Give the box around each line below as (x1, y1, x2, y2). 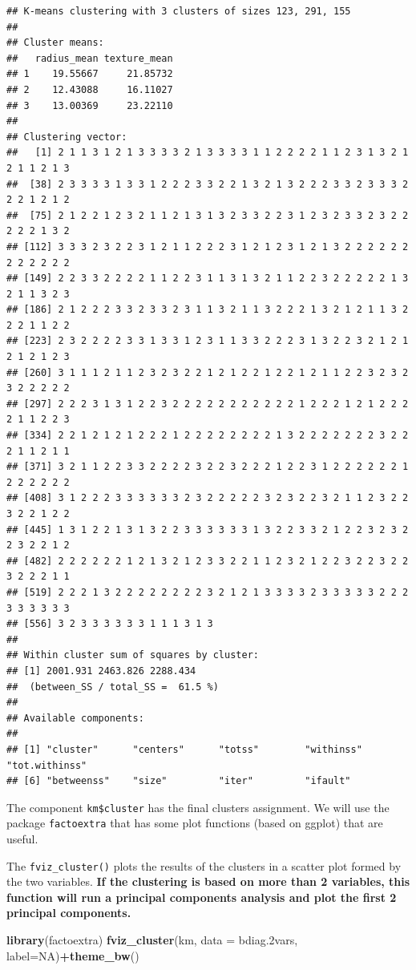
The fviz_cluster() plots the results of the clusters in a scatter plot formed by (6, 857, 402, 874)
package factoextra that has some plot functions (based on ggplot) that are (6, 814, 383, 831)
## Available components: (6, 712, 144, 724)
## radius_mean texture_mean (6, 52, 173, 64)
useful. (6, 831, 38, 847)
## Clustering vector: (6, 131, 127, 143)
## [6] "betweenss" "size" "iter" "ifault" (6, 775, 351, 787)
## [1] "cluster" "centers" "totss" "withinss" (6, 743, 362, 755)
